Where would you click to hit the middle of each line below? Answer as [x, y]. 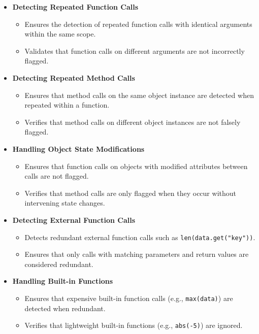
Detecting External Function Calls [74, 220]
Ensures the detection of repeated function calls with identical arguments [138, 24]
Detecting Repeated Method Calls [74, 77]
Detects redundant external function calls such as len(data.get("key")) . [140, 237]
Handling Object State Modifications [78, 148]
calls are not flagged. [57, 176]
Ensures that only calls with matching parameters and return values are [137, 254]
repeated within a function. [67, 105]
